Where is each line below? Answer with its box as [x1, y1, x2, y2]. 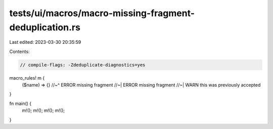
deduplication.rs [9, 22, 81, 33]
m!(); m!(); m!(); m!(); [22, 107, 65, 113]
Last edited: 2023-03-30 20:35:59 [9, 39, 81, 45]
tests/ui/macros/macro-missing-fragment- [9, 8, 195, 19]
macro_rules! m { [9, 75, 45, 81]
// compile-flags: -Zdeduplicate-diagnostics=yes [20, 62, 146, 68]
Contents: [9, 48, 30, 54]
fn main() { [9, 100, 32, 106]
